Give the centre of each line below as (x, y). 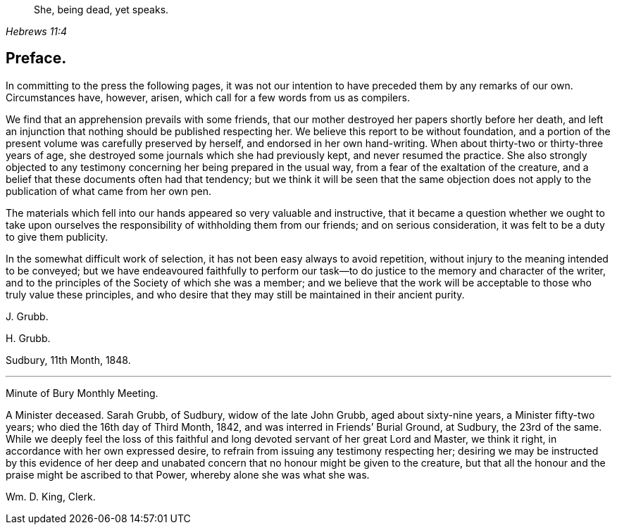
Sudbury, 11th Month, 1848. (68, 360)
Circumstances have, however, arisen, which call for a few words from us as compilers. (208, 97)
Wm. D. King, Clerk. (51, 496)
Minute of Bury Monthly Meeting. (82, 393)
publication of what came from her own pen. (109, 191)
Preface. (36, 58)
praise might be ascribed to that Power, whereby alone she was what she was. (188, 474)
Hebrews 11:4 (37, 31)
